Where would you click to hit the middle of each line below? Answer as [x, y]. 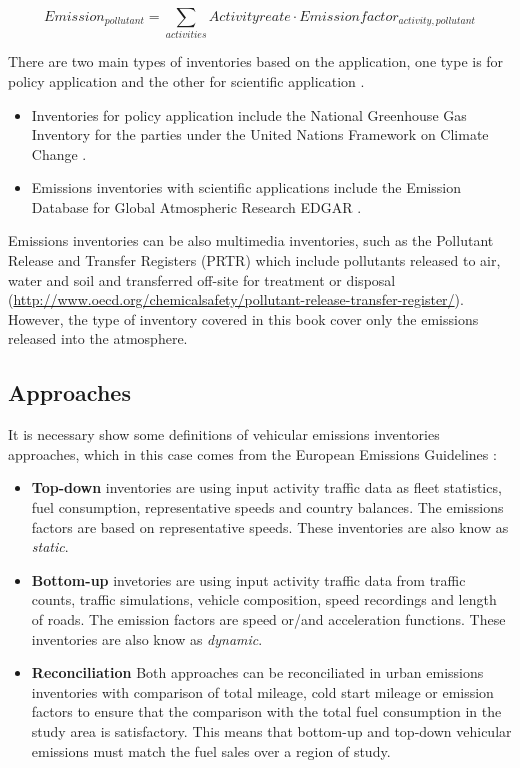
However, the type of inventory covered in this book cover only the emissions [243, 318]
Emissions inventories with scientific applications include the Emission [246, 187]
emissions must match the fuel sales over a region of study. [211, 750]
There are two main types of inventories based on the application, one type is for [256, 61]
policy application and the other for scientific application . [186, 80]
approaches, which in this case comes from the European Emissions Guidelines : [252, 453]
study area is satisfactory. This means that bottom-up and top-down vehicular [271, 730]
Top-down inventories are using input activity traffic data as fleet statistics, [266, 487]
